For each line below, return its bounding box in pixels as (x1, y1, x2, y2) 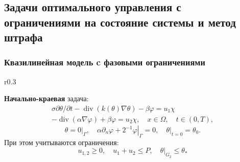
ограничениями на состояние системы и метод (4, 14, 236, 30)
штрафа (4, 29, 43, 45)
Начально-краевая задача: (4, 93, 89, 104)
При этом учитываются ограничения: (4, 136, 119, 147)
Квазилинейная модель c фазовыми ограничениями (4, 56, 205, 68)
